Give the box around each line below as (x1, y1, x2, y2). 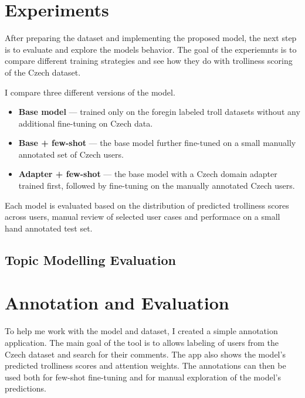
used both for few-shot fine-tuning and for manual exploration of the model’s (5, 370, 281, 383)
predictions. (5, 382, 46, 394)
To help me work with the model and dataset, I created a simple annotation (5, 325, 278, 337)
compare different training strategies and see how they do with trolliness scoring (5, 55, 293, 67)
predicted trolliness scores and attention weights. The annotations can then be (5, 359, 286, 372)
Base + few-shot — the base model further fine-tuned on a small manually (18, 137, 296, 149)
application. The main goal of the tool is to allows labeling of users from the (5, 336, 279, 348)
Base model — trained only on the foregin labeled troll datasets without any (18, 106, 300, 118)
